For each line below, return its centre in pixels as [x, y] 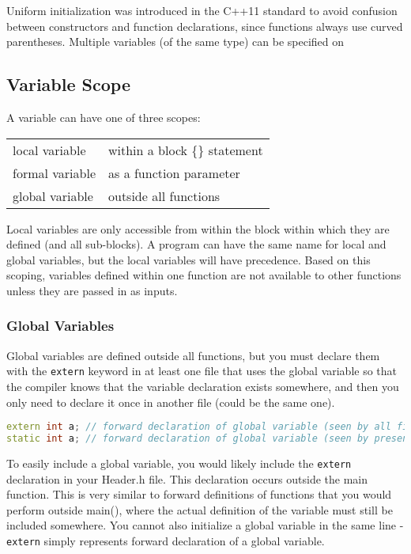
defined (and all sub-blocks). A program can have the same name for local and [196, 244]
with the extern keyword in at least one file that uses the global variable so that [202, 371]
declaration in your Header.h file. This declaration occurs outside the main [187, 478]
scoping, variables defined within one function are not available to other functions [204, 275]
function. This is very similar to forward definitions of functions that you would [199, 494]
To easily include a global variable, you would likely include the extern [179, 463]
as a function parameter [174, 173]
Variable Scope [68, 84]
